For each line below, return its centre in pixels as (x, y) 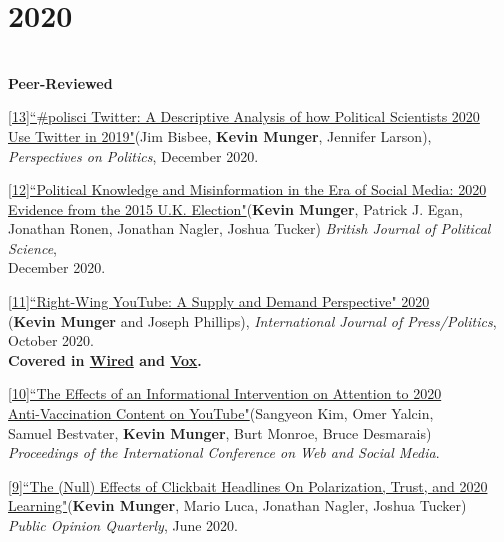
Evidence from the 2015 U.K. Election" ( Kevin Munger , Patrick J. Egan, (235, 208)
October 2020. (51, 340)
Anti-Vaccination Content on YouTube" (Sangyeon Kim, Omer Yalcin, (221, 413)
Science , (32, 247)
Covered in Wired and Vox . (105, 359)
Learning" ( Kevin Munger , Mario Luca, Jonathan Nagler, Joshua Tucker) (237, 505)
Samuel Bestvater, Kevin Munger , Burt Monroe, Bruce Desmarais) (220, 432)
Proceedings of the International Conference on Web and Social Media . (224, 452)
